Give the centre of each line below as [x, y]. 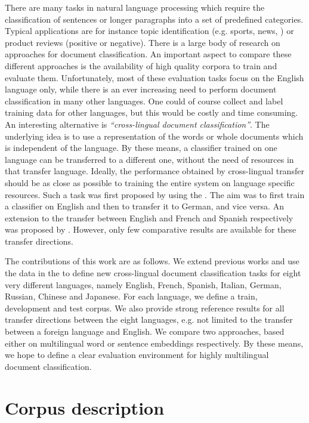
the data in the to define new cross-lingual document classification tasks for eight [153, 273]
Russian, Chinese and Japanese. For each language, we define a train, [131, 296]
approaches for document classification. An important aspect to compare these [148, 54]
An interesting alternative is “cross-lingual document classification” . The [137, 124]
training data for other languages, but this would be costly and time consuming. [152, 112]
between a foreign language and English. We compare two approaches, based [145, 331]
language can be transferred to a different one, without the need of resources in [149, 159]
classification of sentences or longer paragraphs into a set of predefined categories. [154, 19]
